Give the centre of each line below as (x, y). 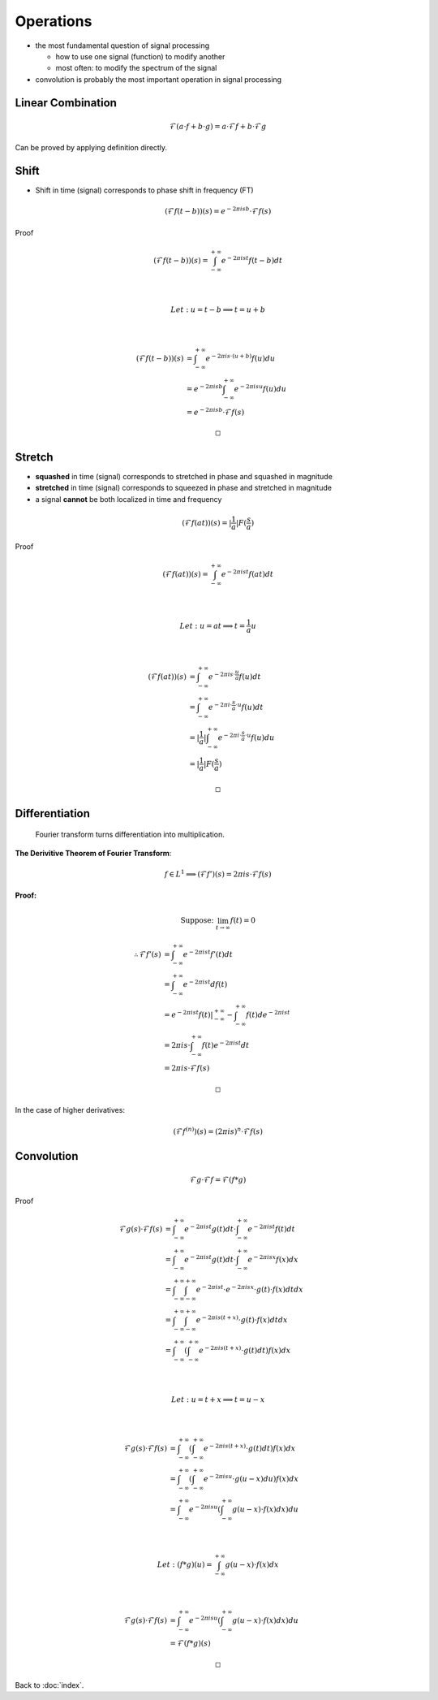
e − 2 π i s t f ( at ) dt (247, 573)
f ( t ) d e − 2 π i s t (268, 1014)
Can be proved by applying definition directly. (91, 148)
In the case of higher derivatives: (70, 1110)
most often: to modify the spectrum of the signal (136, 68)
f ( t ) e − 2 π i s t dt (225, 1045)
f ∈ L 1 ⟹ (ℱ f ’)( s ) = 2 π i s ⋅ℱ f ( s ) (218, 874)
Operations (54, 21)
